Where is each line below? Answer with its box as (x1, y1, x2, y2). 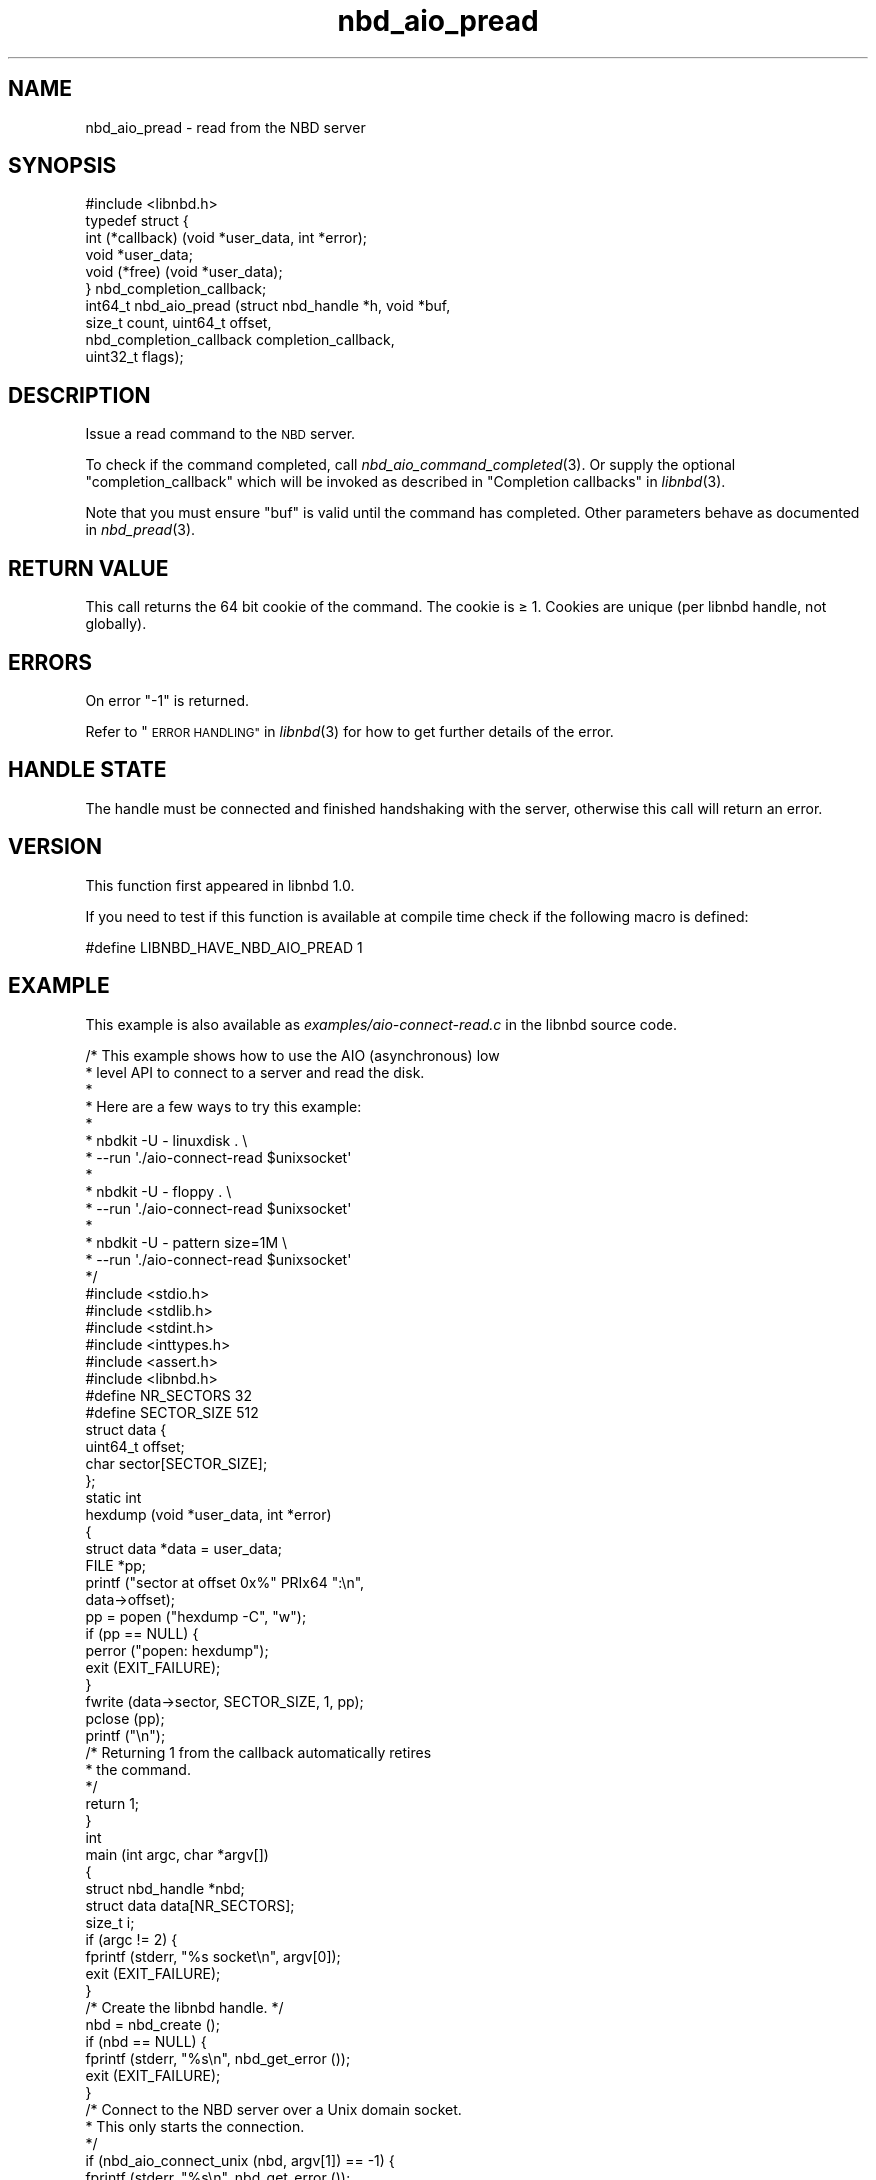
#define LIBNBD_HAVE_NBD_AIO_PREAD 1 (85, 938, 363, 956)
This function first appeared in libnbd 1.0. (85, 876, 355, 894)
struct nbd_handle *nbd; (85, 1879, 245, 1897)
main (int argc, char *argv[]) (85, 1845, 269, 1863)
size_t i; (85, 1913, 135, 1931)
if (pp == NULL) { (85, 1624, 199, 1642)
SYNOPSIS (8, 153, 117, 179)
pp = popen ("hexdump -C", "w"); (85, 1607, 307, 1625)
